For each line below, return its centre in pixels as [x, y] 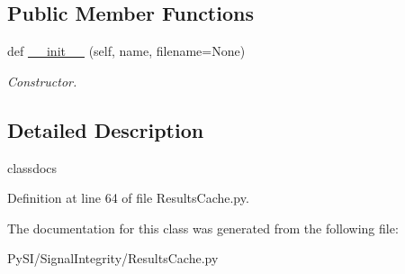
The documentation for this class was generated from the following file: [203, 228]
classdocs [32, 167]
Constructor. [42, 81]
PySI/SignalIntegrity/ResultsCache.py [113, 258]
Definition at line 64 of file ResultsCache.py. [128, 198]
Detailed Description [106, 129]
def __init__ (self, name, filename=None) [126, 51]
